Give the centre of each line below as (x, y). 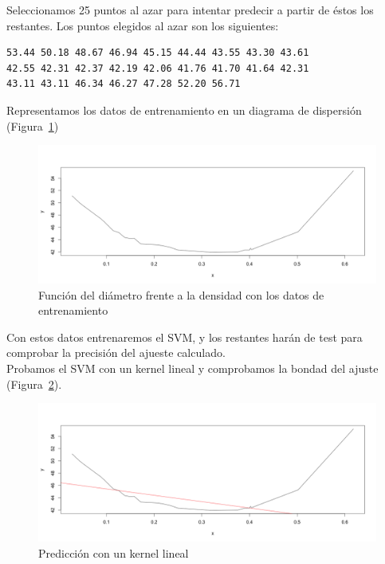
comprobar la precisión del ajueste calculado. (116, 352)
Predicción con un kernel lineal (114, 552)
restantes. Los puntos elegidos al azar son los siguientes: (143, 25)
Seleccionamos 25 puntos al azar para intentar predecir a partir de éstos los (190, 10)
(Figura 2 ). (34, 384)
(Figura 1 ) (33, 125)
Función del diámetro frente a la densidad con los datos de (181, 294)
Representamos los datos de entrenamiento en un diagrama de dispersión (184, 110)
